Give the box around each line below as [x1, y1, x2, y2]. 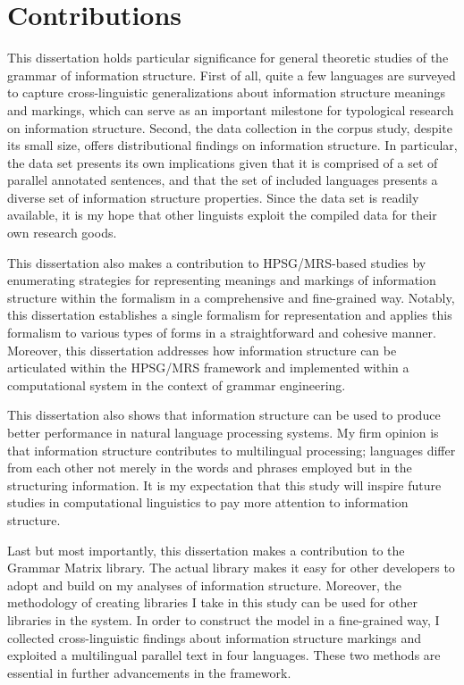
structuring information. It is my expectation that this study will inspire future [7, 475, 442, 494]
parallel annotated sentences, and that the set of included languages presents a [7, 171, 438, 189]
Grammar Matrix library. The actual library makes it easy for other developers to [7, 558, 455, 577]
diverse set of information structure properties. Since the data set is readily [7, 188, 419, 206]
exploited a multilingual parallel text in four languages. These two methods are [7, 646, 441, 664]
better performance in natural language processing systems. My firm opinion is [7, 423, 439, 441]
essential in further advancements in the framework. [7, 663, 291, 681]
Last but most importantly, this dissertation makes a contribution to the [7, 540, 405, 559]
